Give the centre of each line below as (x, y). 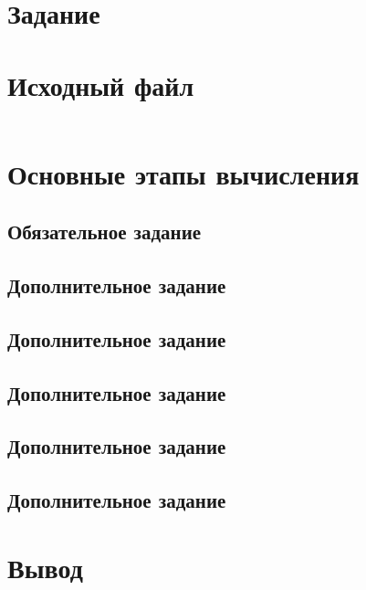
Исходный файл (101, 84)
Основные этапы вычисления (183, 173)
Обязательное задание (105, 232)
